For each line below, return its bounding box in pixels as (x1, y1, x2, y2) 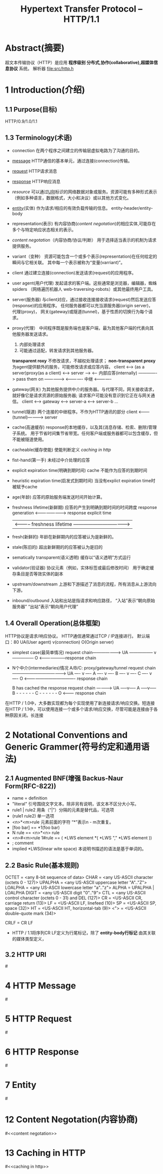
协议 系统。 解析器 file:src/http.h (9, 66, 74, 71)
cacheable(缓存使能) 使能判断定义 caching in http (12, 447, 112, 453)
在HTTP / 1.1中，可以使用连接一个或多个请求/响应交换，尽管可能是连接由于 (5, 706, 154, 712)
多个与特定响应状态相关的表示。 (12, 227, 76, 233)
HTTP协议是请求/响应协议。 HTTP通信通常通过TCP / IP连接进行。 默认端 (5, 633, 150, 639)
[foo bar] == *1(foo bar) (12, 824, 60, 830)
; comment (12, 840, 34, 846)
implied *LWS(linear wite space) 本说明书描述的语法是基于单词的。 (12, 846, 147, 852)
